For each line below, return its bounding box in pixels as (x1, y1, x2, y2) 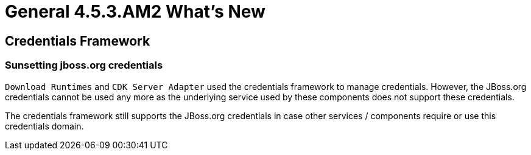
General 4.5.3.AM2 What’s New (5, 1, 265, 22)
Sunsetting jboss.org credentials (5, 59, 163, 72)
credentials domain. (5, 120, 84, 131)
